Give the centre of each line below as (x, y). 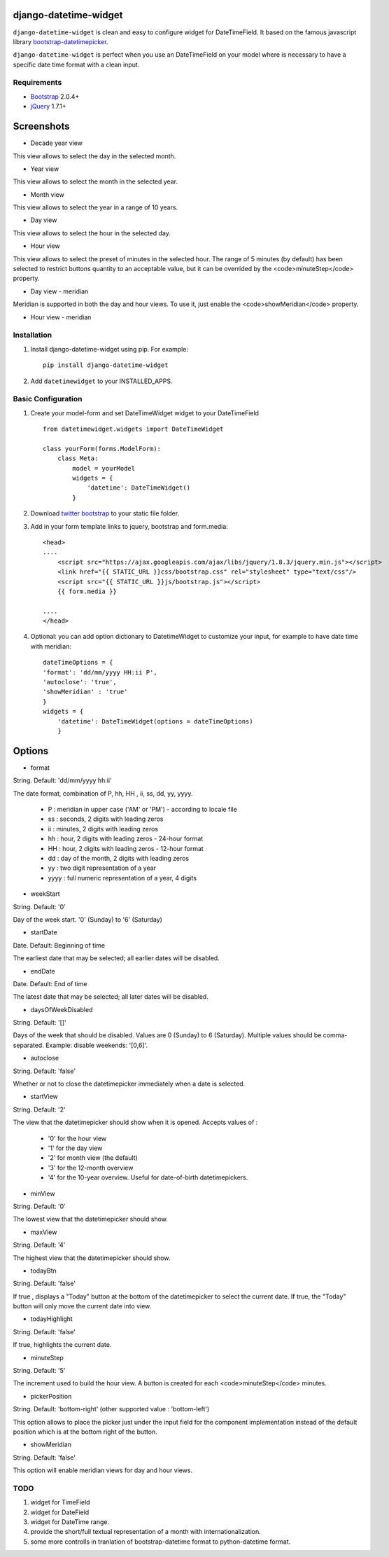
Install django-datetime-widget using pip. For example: (109, 349)
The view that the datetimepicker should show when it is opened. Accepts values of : (135, 1122)
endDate (43, 971)
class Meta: (78, 458)
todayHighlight (51, 1319)
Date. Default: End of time (50, 983)
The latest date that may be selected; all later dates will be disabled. (111, 997)
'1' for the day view (75, 1148)
